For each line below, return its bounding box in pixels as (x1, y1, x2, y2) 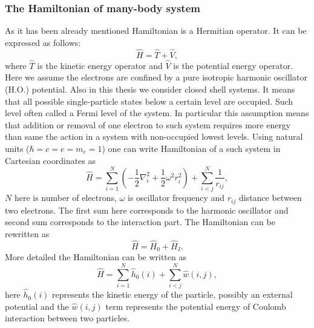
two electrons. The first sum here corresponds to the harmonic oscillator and (5, 203, 289, 216)
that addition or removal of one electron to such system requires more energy (5, 118, 291, 131)
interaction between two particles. (5, 312, 130, 324)
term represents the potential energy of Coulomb (105, 300, 286, 312)
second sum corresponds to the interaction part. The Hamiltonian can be (5, 215, 275, 228)
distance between (238, 191, 302, 204)
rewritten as (5, 227, 50, 240)
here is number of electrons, (14, 191, 117, 204)
